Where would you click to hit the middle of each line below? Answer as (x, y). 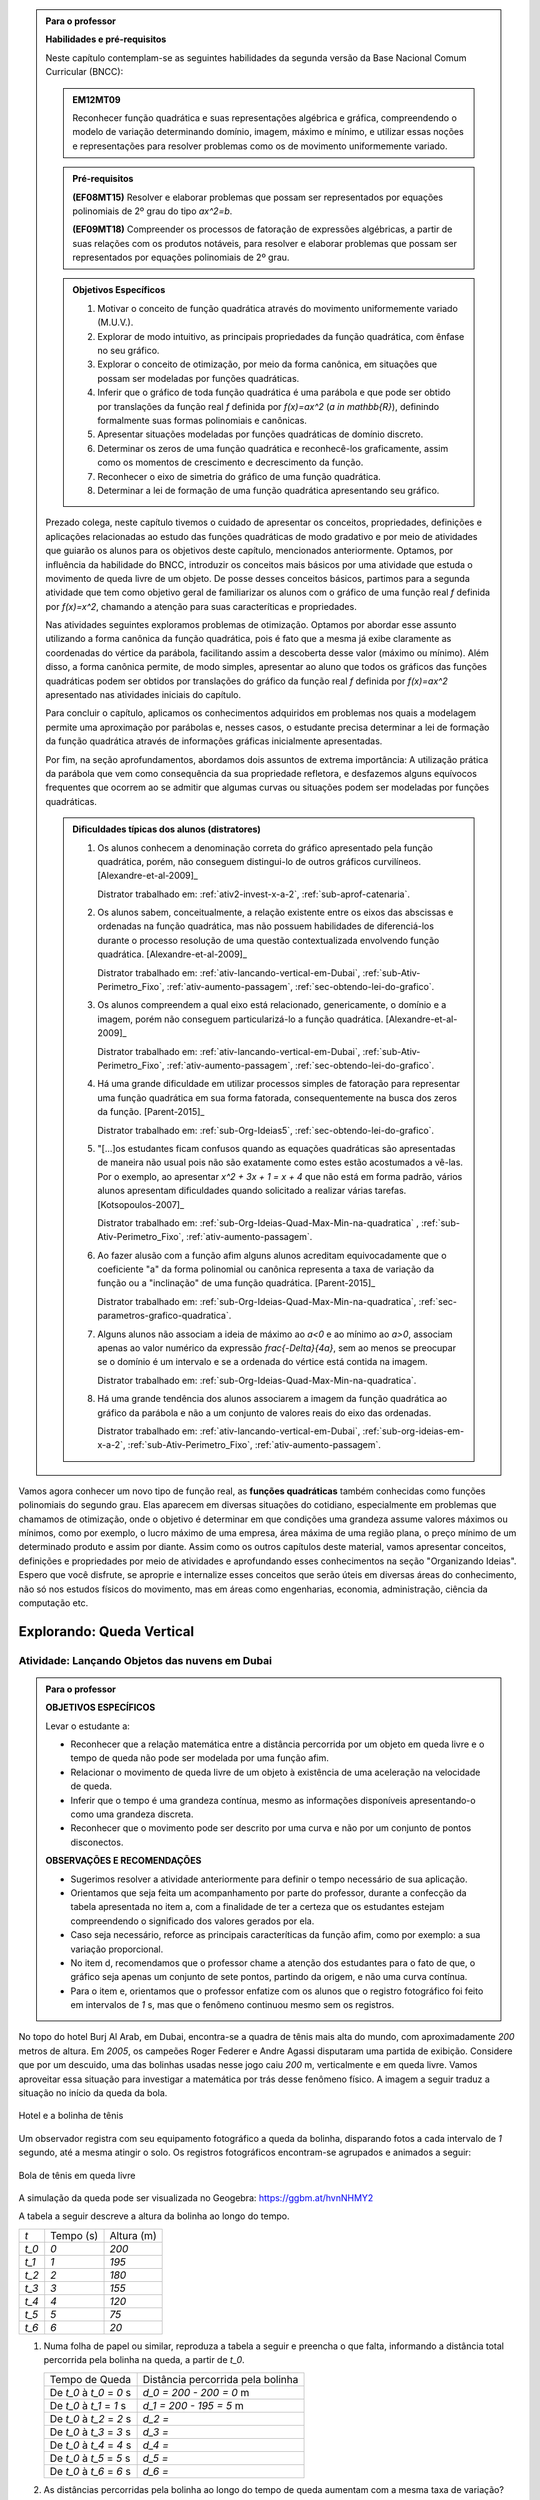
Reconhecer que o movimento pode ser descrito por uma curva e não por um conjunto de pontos (271, 1828)
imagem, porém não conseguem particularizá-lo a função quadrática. (240, 1019)
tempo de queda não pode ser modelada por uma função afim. (200, 1758)
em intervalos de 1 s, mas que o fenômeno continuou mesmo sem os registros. (232, 2005)
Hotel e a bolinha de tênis (71, 2116)
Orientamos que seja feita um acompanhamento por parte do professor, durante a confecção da (268, 1892)
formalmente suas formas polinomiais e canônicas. (202, 420)
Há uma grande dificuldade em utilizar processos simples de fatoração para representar (278, 1084)
